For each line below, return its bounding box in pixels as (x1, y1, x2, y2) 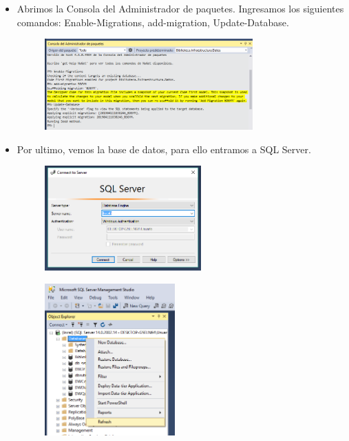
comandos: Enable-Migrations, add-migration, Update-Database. (17, 14, 289, 29)
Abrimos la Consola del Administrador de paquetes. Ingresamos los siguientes (17, 1, 344, 15)
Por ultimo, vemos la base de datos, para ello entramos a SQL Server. (17, 141, 311, 156)
